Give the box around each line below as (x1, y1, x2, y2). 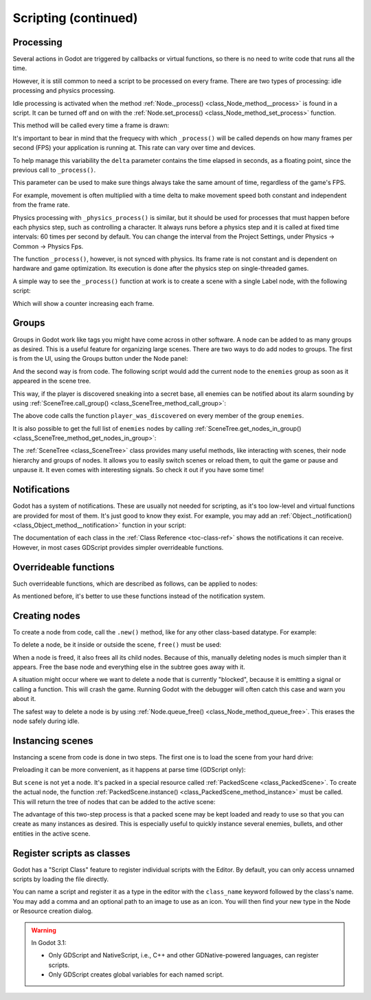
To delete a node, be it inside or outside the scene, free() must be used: (12, 641, 222, 649)
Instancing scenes (12, 735, 94, 746)
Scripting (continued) (12, 10, 138, 25)
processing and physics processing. (12, 87, 115, 95)
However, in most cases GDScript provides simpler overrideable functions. (12, 543, 224, 551)
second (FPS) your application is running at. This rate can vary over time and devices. (12, 144, 256, 152)
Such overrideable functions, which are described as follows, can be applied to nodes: (12, 579, 258, 588)
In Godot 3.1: (31, 938, 67, 946)
